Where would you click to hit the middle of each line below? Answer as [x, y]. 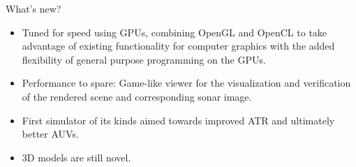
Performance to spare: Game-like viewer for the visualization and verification [186, 83]
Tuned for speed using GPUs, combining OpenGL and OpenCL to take [175, 32]
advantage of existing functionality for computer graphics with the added [178, 46]
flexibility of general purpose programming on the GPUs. [144, 59]
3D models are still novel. [76, 157]
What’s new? [34, 8]
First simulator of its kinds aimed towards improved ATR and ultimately [178, 120]
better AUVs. [50, 134]
